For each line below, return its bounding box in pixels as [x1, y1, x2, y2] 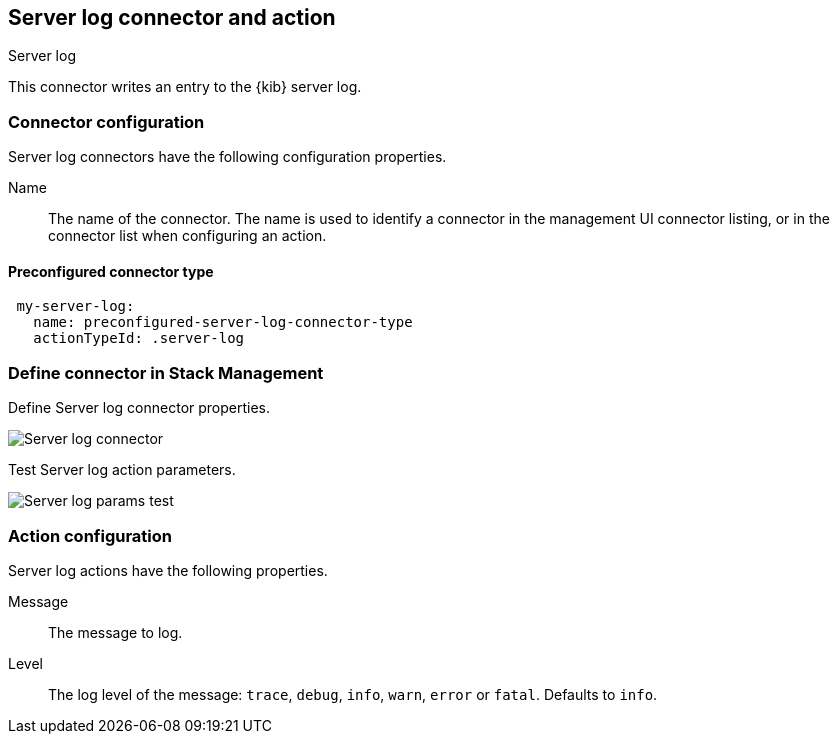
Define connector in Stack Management [8, 362, 324, 383]
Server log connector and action [8, 5, 336, 30]
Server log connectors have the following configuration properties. [8, 148, 447, 166]
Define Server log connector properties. [8, 399, 271, 417]
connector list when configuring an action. [48, 227, 327, 245]
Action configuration [8, 525, 173, 546]
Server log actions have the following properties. [8, 561, 328, 579]
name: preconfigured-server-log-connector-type [33, 314, 413, 331]
